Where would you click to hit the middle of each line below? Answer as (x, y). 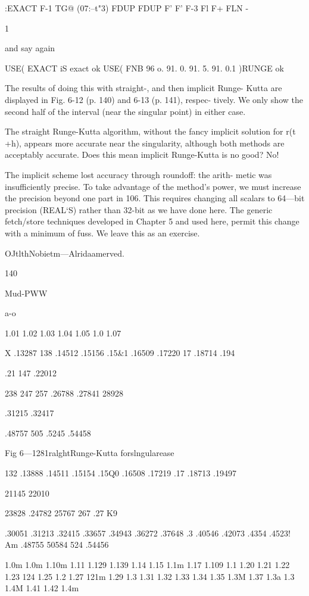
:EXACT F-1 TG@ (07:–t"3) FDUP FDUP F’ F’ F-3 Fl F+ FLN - (127, 8)
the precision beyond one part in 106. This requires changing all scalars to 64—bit (155, 198)
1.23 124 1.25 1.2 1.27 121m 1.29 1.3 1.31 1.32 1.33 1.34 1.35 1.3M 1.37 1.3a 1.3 (150, 576)
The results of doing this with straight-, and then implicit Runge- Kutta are (143, 88)
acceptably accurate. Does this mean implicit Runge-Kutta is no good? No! (142, 155)
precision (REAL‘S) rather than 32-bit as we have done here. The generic (139, 209)
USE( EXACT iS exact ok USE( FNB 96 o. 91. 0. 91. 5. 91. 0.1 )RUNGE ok (144, 68)
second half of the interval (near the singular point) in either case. (125, 111)
